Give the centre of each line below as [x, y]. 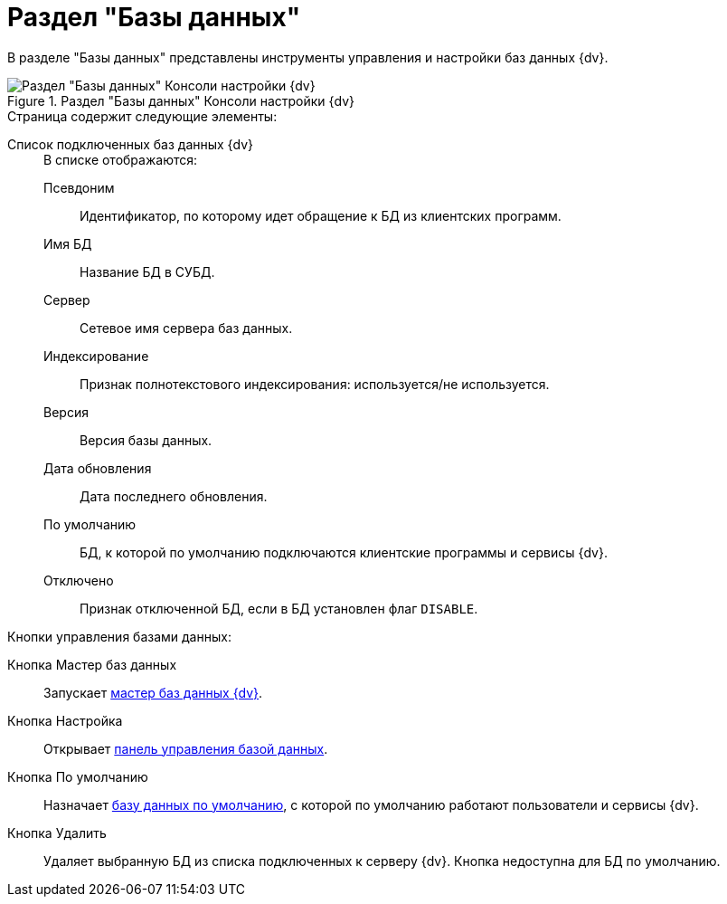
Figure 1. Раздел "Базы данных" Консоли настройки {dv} [181, 100]
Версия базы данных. [146, 440]
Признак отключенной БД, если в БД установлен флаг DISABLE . [279, 608]
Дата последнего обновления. [174, 496]
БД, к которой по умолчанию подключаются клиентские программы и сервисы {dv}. [344, 552]
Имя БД [68, 243]
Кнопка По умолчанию [78, 776]
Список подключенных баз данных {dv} [131, 144]
